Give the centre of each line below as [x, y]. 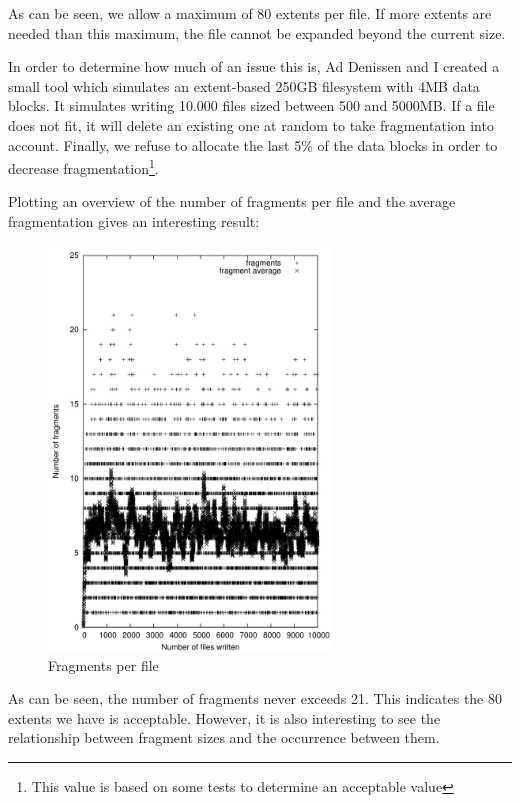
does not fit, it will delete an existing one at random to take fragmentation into [251, 124]
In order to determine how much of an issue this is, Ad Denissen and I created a [254, 66]
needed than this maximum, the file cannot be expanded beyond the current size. [257, 32]
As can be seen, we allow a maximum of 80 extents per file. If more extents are [250, 13]
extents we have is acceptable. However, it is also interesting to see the [224, 717]
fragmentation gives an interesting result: [134, 221]
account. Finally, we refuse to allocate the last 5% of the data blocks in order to [253, 144]
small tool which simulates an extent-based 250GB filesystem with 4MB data [244, 85]
